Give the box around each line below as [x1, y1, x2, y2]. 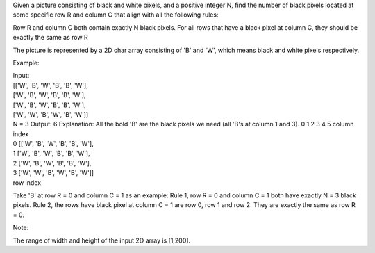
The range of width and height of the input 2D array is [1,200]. [12, 236, 191, 245]
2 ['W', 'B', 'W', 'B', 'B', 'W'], [12, 158, 92, 167]
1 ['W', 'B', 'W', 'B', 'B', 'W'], [12, 149, 90, 158]
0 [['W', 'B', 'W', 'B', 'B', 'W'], [12, 140, 94, 148]
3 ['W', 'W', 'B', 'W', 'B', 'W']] [12, 169, 94, 177]
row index [12, 178, 42, 187]
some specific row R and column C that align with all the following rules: [12, 10, 219, 19]
